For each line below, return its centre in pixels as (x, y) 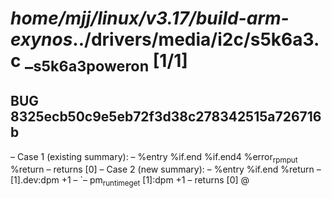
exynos (41, 39)
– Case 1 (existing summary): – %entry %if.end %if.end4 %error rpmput (154, 157)
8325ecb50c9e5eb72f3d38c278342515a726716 (166, 117)
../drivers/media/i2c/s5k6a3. (196, 39)
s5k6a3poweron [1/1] (110, 63)
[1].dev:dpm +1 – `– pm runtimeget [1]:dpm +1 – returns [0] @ (130, 181)
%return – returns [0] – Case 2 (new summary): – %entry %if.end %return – (166, 169)
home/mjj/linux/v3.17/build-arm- (150, 18)
